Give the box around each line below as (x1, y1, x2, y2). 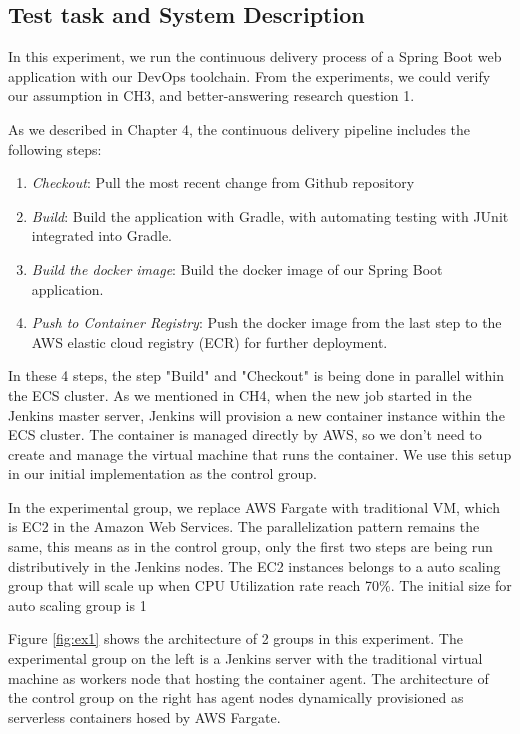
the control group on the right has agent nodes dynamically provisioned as (8, 687, 464, 708)
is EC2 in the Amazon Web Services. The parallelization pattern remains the (8, 516, 480, 537)
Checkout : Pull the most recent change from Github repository (31, 172, 415, 193)
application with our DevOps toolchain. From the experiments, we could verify (8, 65, 491, 86)
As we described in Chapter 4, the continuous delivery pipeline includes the (8, 118, 471, 139)
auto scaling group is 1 (8, 594, 147, 615)
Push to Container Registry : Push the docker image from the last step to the (31, 312, 502, 333)
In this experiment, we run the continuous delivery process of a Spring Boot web (8, 46, 502, 67)
